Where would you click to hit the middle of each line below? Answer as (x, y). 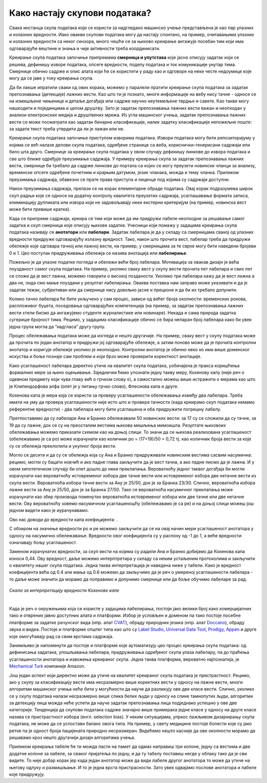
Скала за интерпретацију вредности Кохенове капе (64, 591)
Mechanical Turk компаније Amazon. (47, 666)
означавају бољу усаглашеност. (43, 542)
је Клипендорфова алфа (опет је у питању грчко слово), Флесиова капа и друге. (94, 386)
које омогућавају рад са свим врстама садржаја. (61, 636)
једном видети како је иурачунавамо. (49, 510)
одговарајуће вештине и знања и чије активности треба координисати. (85, 48)
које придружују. (27, 774)
